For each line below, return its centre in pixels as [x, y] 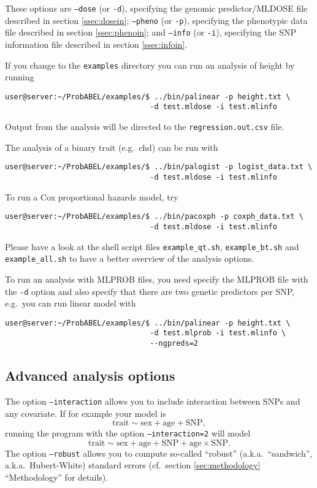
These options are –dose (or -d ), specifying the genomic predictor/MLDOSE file [156, 8]
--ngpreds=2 [174, 344]
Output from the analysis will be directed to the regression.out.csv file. [145, 127]
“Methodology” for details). [57, 477]
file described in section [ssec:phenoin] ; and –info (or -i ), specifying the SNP [151, 32]
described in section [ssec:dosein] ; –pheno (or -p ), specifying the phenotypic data [156, 20]
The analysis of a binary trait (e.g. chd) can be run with [112, 147]
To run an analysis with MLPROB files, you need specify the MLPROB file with [157, 279]
